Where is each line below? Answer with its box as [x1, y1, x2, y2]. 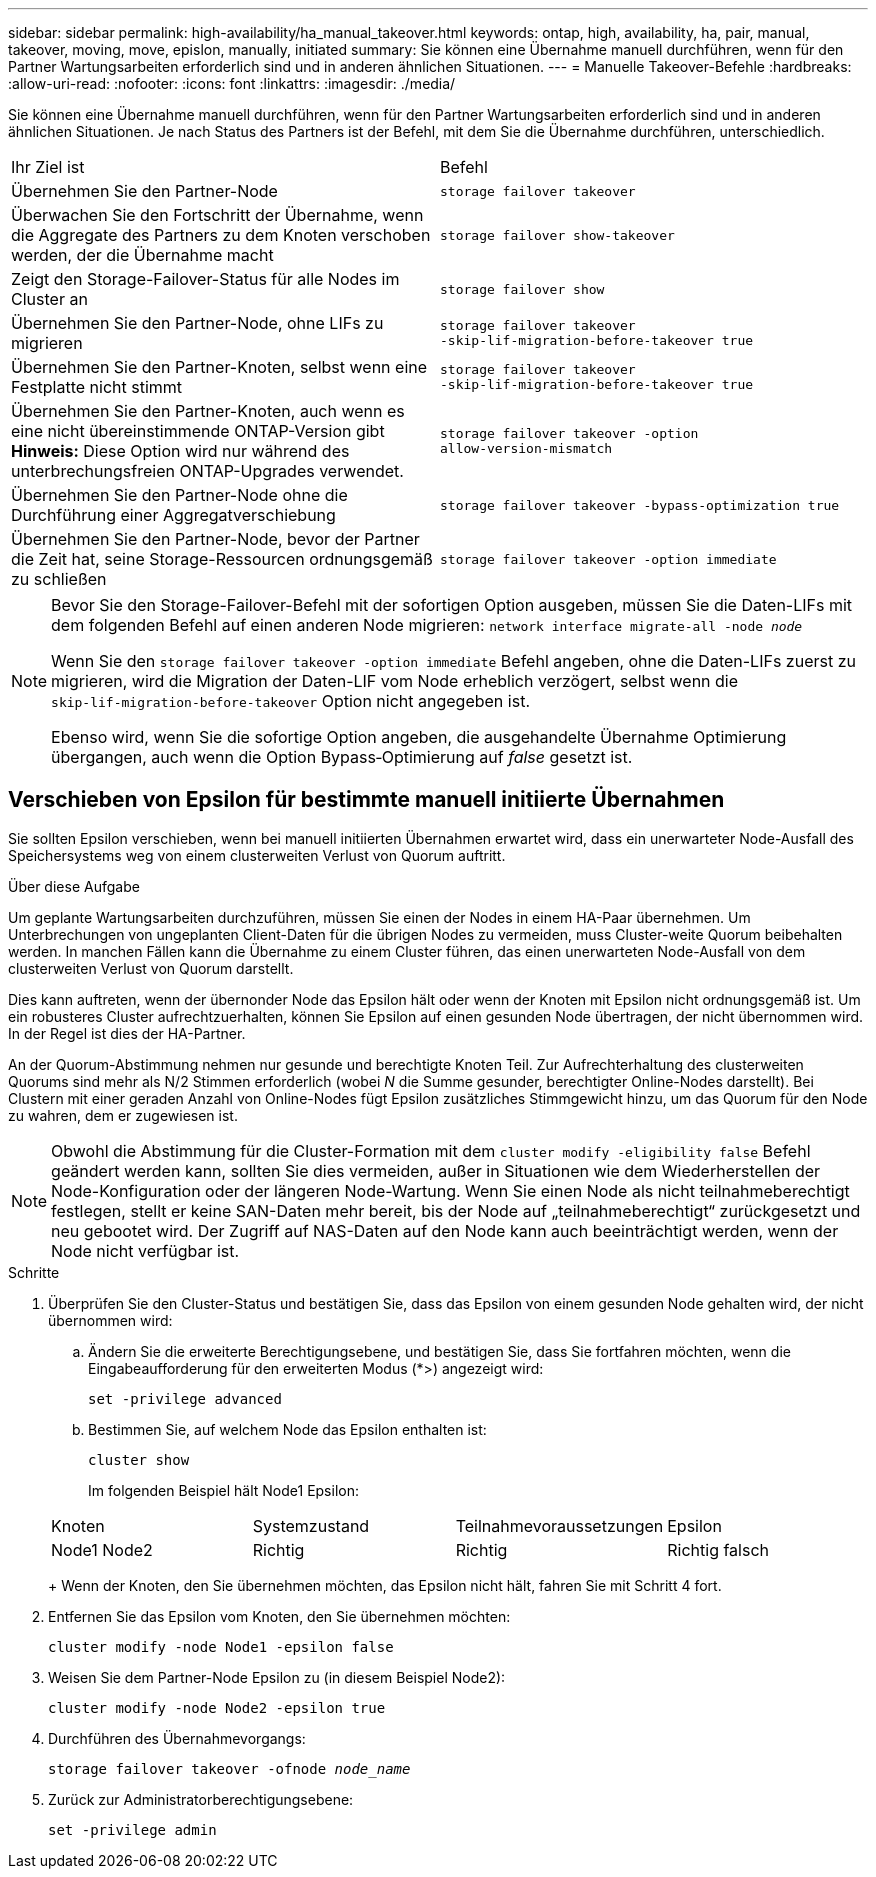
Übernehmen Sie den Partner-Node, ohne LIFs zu [11, 313, 384, 333]
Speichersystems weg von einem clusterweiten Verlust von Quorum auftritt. [8, 846, 506, 864]
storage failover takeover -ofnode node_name [48, 1760, 411, 1777]
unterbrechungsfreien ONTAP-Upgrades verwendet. [11, 461, 404, 481]
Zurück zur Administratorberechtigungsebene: [48, 1790, 354, 1808]
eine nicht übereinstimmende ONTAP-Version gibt [11, 421, 385, 441]
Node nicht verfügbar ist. [51, 1240, 240, 1261]
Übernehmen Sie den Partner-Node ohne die [11, 485, 348, 505]
